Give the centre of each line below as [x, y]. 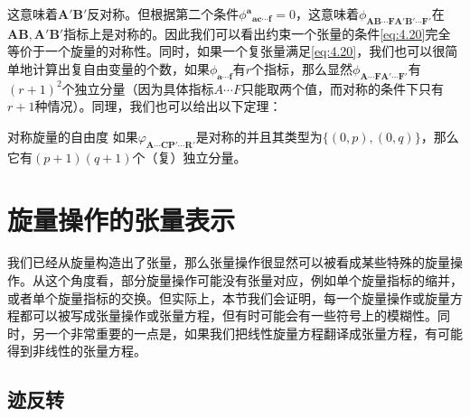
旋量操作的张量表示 [122, 219]
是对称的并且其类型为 [259, 136]
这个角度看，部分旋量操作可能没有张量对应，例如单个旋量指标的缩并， [254, 280]
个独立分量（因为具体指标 [138, 88]
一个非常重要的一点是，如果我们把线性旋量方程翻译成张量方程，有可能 [254, 333]
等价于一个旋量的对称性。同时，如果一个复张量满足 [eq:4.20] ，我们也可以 [220, 51]
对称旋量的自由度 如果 [73, 136]
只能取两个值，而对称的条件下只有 [343, 88]
